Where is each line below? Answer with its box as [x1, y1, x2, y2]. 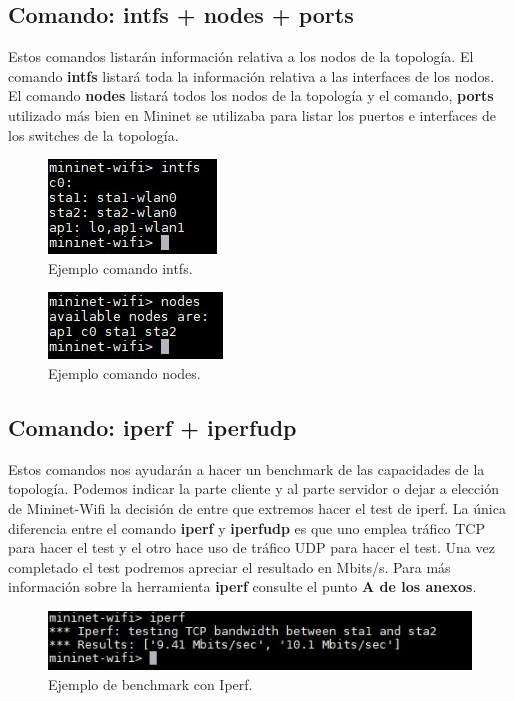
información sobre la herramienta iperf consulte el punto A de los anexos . [8, 576, 477, 597]
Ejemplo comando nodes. [48, 362, 201, 383]
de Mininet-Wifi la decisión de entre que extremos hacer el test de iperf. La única [8, 497, 506, 518]
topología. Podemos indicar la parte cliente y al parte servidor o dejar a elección [8, 478, 499, 499]
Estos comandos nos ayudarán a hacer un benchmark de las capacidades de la [8, 458, 485, 479]
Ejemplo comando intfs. [48, 257, 193, 278]
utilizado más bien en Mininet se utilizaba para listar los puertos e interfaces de [8, 104, 496, 125]
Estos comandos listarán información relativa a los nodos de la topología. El [8, 46, 474, 67]
